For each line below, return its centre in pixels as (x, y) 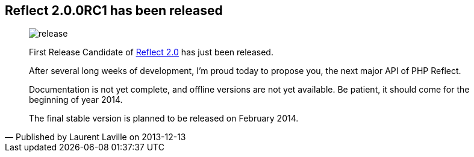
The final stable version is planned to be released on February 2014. (164, 119)
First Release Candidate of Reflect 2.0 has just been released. (151, 52)
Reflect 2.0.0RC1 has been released (114, 11)
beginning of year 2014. (76, 100)
